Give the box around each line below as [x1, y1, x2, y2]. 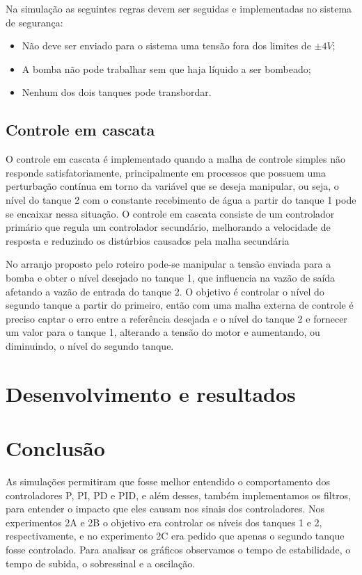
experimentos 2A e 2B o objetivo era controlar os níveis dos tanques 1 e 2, [6, 515, 322, 529]
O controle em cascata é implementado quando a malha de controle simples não [6, 152, 345, 166]
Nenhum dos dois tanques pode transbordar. [22, 85, 212, 99]
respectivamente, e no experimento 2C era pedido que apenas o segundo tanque [6, 528, 345, 543]
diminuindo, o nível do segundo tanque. [6, 338, 174, 353]
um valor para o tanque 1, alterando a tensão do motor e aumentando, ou [6, 325, 320, 339]
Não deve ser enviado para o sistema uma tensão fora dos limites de [22, 38, 311, 53]
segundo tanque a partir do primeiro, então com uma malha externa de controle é [6, 298, 354, 312]
